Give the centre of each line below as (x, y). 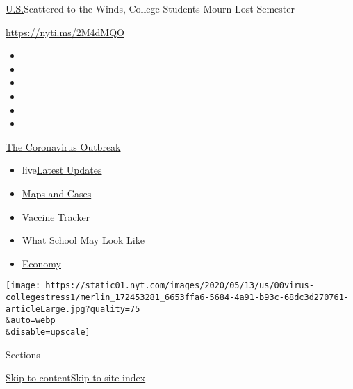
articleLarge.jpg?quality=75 (73, 309)
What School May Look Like (83, 240)
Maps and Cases (57, 193)
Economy (41, 263)
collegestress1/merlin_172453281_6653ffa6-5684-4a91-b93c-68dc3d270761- (177, 297)
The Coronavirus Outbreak (63, 146)
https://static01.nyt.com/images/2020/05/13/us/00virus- (180, 286)
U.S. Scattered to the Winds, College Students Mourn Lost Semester (150, 8)
